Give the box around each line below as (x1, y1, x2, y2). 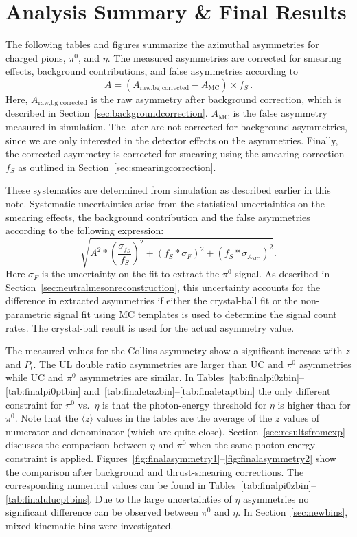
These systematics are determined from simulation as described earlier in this (5, 183, 331, 197)
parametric (5, 307, 51, 321)
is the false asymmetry (233, 106, 327, 120)
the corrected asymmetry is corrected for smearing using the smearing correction (5, 146, 345, 161)
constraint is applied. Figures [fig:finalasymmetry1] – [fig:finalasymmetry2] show (5, 450, 336, 465)
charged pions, (5, 50, 66, 65)
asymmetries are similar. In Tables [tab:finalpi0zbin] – (79, 370, 304, 385)
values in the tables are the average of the (96, 411, 273, 425)
